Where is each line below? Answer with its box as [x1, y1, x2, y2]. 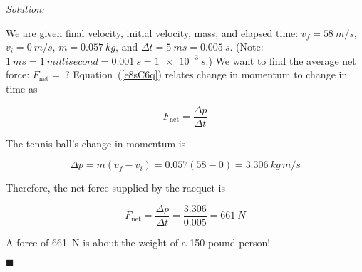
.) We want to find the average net [205, 53, 356, 68]
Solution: [6, 1, 45, 16]
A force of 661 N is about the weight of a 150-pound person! [6, 234, 271, 249]
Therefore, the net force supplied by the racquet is [6, 180, 225, 195]
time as [6, 80, 38, 95]
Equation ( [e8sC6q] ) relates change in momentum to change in [73, 67, 348, 82]
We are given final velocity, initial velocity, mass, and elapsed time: [6, 25, 299, 40]
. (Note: [229, 39, 264, 54]
